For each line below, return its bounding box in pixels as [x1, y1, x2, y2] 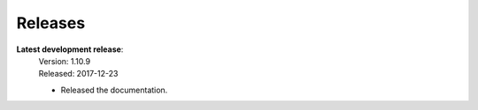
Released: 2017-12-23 [38, 69, 119, 79]
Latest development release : [16, 44, 124, 55]
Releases [16, 13, 86, 33]
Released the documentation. [60, 84, 168, 95]
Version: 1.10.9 [38, 55, 91, 66]
